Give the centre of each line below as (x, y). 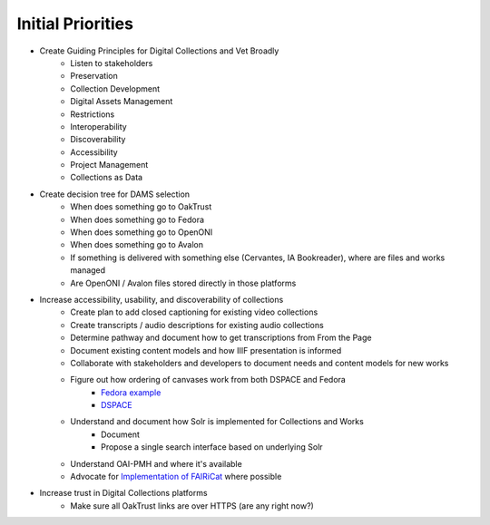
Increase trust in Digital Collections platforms (123, 493)
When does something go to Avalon (137, 245)
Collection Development (115, 88)
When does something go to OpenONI (142, 232)
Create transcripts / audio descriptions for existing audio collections (197, 325)
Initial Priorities (75, 24)
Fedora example (131, 392)
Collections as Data (107, 178)
